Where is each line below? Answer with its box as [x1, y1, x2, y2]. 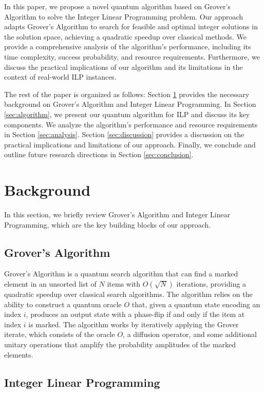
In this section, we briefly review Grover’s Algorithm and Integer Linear [4, 209, 231, 220]
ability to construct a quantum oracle [4, 298, 122, 309]
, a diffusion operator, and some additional [123, 329, 257, 340]
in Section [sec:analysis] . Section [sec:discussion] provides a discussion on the [4, 129, 244, 140]
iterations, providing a [176, 278, 247, 289]
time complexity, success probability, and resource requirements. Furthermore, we [4, 51, 260, 62]
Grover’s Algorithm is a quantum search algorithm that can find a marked [4, 268, 238, 279]
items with [107, 278, 141, 289]
